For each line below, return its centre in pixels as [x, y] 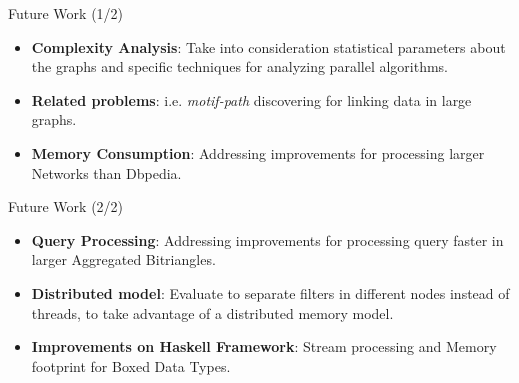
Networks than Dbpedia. [106, 172]
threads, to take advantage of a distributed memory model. [212, 312]
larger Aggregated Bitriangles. [123, 259]
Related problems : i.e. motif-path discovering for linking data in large [251, 99]
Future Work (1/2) [66, 13]
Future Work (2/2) [66, 206]
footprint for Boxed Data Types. [131, 365]
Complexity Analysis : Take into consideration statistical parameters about [268, 46]
